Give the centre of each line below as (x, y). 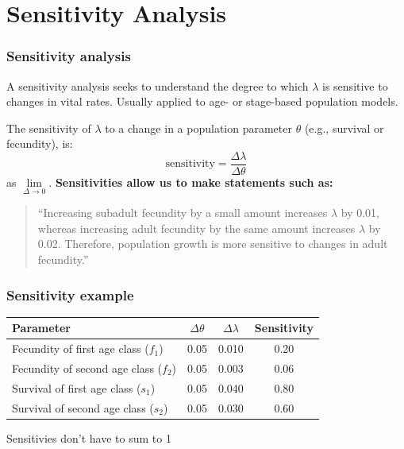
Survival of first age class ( (77, 387)
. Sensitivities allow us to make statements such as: (191, 182)
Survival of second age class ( (83, 407)
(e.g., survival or (344, 128)
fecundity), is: (40, 143)
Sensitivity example (70, 294)
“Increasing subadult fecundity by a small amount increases (183, 213)
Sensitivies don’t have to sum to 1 (89, 437)
